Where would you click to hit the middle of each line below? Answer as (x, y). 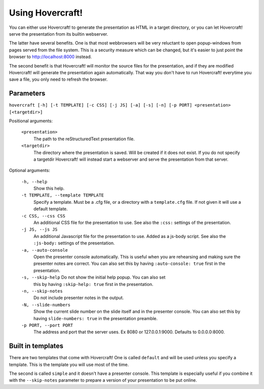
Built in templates (36, 346)
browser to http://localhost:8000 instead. (51, 57)
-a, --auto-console (44, 250)
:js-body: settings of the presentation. (74, 243)
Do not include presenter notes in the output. (79, 298)
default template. (51, 209)
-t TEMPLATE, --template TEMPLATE (63, 195)
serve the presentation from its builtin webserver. (59, 34)
